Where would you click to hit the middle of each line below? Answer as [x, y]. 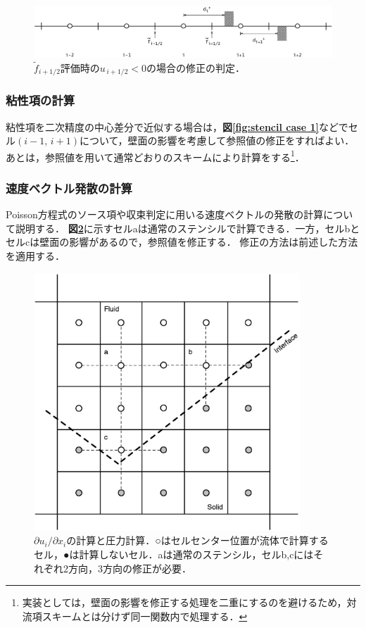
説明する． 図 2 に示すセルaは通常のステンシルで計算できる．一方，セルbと [188, 228]
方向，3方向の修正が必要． [130, 568]
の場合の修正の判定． [196, 67]
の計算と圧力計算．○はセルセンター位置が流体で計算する [197, 540]
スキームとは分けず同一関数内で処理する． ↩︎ [145, 616]
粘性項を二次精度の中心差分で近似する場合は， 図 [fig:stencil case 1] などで [177, 126]
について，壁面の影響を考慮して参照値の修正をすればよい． [217, 140]
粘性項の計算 [40, 100]
